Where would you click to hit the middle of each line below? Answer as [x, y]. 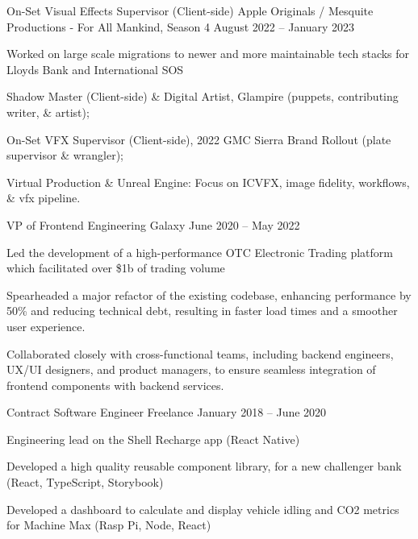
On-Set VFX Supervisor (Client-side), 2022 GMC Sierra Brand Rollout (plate [199, 139]
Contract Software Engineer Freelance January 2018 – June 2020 [167, 412]
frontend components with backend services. [115, 385]
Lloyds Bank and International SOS [95, 69]
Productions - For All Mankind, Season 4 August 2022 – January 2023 [181, 26]
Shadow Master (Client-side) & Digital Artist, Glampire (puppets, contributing [203, 96]
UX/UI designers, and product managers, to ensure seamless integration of [191, 369]
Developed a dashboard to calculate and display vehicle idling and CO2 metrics [203, 509]
